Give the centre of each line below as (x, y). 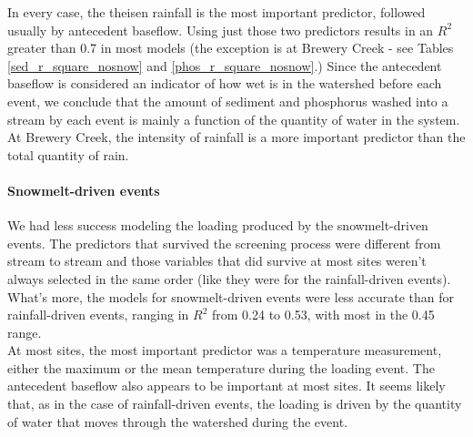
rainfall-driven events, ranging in (98, 315)
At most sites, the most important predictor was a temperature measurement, (225, 350)
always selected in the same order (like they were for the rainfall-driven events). (229, 278)
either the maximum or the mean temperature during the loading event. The (221, 367)
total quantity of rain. (68, 154)
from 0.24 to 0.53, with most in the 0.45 (323, 315)
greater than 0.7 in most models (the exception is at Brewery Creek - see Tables (231, 48)
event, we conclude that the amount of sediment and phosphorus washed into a (228, 101)
